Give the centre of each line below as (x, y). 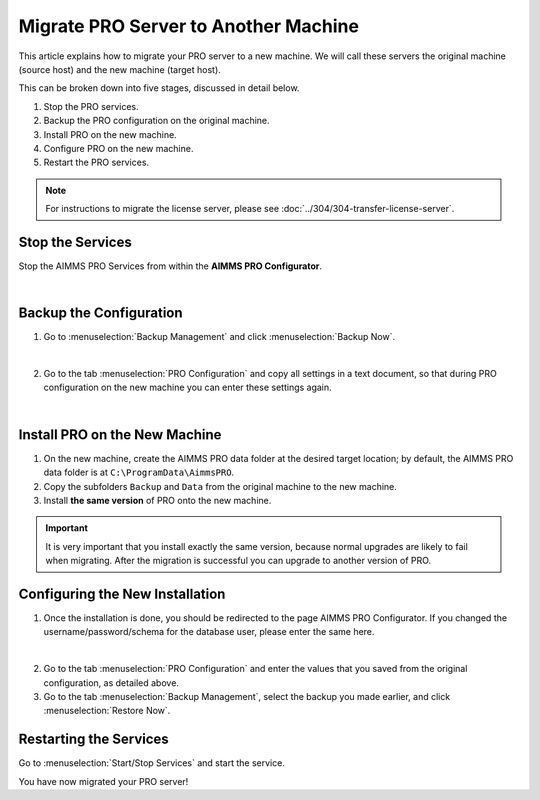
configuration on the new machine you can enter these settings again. (187, 387)
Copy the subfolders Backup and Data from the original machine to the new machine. (220, 486)
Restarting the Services (93, 739)
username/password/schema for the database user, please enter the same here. (209, 632)
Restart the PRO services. (96, 162)
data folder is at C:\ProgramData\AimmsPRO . (139, 472)
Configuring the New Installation (122, 593)
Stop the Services (75, 241)
